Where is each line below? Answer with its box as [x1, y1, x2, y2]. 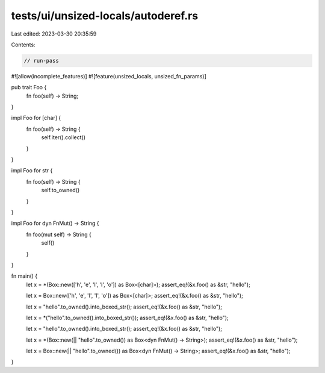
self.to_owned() [41, 187, 80, 194]
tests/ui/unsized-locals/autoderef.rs [11, 9, 199, 22]
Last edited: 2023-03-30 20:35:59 [11, 30, 97, 37]
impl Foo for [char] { [11, 114, 61, 122]
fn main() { [11, 272, 38, 280]
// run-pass [23, 57, 60, 64]
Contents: [11, 41, 36, 48]
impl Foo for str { [11, 167, 53, 174]
